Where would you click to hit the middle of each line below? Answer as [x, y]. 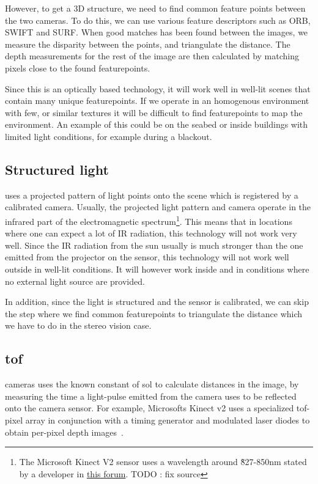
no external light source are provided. [75, 281]
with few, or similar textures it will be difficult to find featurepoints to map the [154, 112]
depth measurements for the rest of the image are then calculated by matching [152, 56]
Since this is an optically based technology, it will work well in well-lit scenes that [158, 88]
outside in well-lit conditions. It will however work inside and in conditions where [157, 269]
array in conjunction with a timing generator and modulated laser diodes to [168, 420]
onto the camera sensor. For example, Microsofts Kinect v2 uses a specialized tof [156, 408]
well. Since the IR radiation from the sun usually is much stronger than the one [154, 245]
